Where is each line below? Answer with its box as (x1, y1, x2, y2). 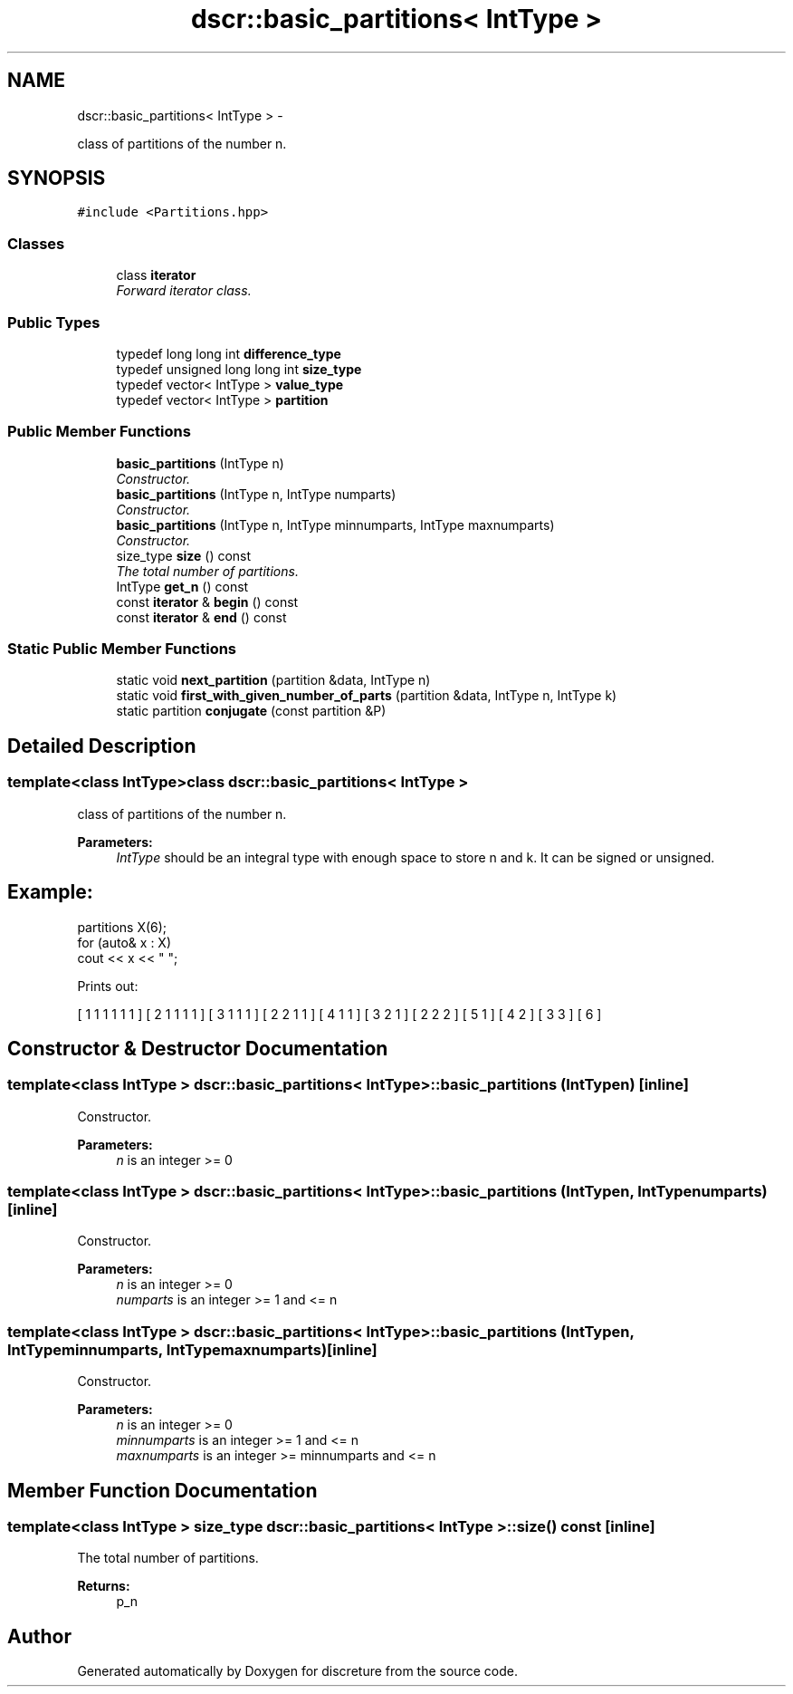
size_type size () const (116, 547, 252, 563)
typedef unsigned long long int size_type (116, 361, 362, 377)
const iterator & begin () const (116, 593, 299, 610)
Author (7, 1624, 72, 1648)
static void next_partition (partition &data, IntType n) (116, 672, 431, 688)
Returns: (77, 1578, 130, 1594)
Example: (7, 881, 93, 904)
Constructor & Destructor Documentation (7, 1036, 388, 1060)
